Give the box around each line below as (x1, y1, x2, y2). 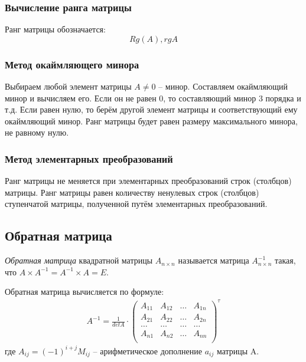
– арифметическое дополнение (93, 344, 202, 357)
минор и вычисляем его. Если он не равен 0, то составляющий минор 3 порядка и (5, 91, 301, 104)
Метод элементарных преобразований (5, 151, 173, 166)
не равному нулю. (5, 126, 69, 139)
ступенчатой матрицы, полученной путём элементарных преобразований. (5, 198, 268, 210)
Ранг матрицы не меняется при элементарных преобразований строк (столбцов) (5, 175, 292, 187)
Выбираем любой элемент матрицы (5, 80, 132, 93)
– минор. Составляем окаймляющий (158, 80, 288, 93)
